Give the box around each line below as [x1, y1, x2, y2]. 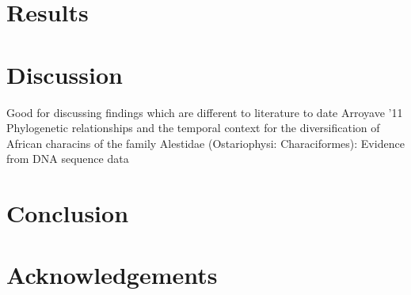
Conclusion [6, 197, 129, 229]
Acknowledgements [6, 259, 218, 291]
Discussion [6, 58, 123, 90]
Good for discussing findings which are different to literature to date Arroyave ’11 [6, 104, 403, 120]
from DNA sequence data [6, 150, 129, 167]
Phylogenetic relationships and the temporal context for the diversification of [6, 119, 380, 136]
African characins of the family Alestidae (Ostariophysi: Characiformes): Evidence [6, 134, 405, 151]
